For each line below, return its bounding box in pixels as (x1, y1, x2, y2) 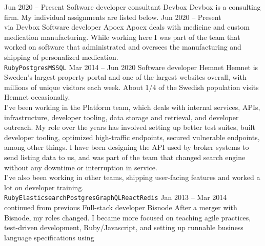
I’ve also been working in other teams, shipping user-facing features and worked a (4, 172, 260, 183)
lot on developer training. (4, 182, 84, 192)
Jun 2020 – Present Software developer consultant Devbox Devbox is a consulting (4, 2, 261, 12)
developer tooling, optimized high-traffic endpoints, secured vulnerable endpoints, (4, 131, 260, 142)
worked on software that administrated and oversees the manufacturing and (4, 41, 241, 52)
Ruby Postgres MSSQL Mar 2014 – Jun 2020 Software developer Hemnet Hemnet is (4, 61, 258, 72)
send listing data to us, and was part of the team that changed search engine (4, 151, 246, 162)
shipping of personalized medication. (4, 51, 118, 62)
